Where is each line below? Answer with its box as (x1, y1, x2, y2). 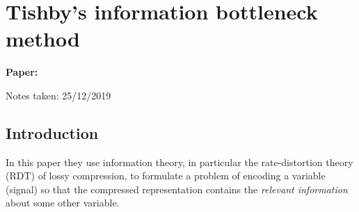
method (6, 24, 80, 53)
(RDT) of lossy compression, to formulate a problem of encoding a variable (6, 168, 326, 183)
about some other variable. (6, 195, 120, 210)
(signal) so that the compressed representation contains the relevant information (6, 181, 348, 196)
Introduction (6, 122, 99, 143)
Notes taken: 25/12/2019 (6, 88, 111, 102)
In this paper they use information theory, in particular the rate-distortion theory (6, 154, 353, 169)
